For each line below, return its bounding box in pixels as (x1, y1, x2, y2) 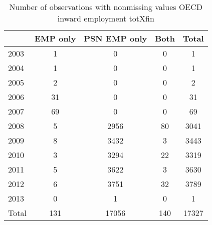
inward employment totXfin (57, 12, 154, 24)
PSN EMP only (84, 32, 147, 44)
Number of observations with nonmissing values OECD (9, 1, 203, 12)
